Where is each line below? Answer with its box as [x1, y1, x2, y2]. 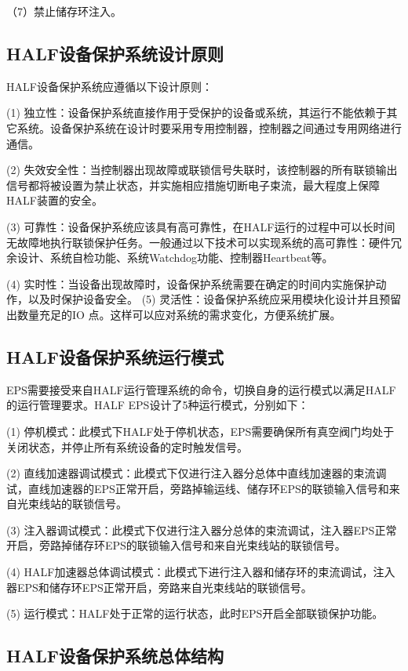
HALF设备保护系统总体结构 [6, 644, 224, 668]
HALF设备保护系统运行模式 [6, 344, 224, 368]
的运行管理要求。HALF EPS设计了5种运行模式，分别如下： [6, 397, 309, 413]
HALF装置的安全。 [6, 192, 103, 209]
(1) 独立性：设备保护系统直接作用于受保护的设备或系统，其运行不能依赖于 [6, 104, 387, 121]
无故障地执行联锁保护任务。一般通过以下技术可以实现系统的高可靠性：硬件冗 [6, 234, 402, 250]
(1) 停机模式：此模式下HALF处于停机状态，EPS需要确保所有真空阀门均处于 [6, 423, 395, 439]
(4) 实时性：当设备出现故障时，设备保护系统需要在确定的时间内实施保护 [6, 275, 376, 292]
